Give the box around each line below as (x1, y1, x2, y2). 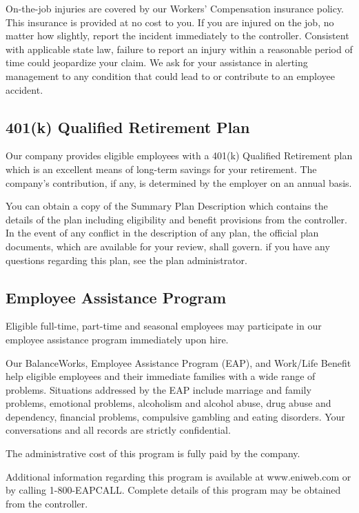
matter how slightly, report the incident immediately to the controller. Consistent (6, 28, 349, 43)
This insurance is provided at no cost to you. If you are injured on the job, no (6, 14, 334, 29)
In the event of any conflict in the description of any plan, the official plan (6, 225, 319, 240)
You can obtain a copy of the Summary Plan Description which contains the (6, 199, 328, 213)
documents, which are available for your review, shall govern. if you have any (6, 239, 330, 253)
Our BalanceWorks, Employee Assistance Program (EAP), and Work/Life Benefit (6, 355, 351, 370)
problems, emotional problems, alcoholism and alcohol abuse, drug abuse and (6, 396, 331, 410)
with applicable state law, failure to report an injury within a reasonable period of (6, 41, 353, 56)
